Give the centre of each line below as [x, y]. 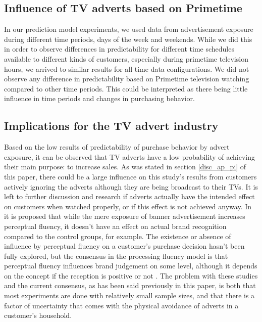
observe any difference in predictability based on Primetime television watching [127, 79]
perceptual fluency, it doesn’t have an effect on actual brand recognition [115, 226]
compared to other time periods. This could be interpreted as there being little [126, 88]
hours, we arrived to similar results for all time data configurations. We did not [127, 68]
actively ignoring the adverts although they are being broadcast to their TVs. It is [131, 186]
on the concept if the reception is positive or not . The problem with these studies [131, 275]
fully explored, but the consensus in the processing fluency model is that [116, 256]
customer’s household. [38, 315]
